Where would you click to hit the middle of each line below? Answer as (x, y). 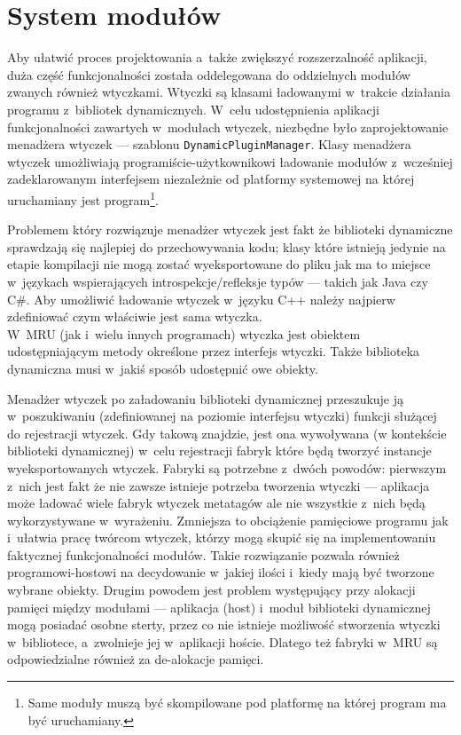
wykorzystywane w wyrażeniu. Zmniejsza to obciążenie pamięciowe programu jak (228, 520)
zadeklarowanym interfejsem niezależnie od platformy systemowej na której (211, 179)
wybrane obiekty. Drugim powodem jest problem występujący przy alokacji (211, 590)
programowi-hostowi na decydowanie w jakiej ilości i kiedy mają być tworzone (221, 572)
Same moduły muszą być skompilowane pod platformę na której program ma (237, 703)
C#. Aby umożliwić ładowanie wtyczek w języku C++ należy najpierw (201, 299)
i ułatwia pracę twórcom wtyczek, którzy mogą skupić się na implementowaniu (222, 537)
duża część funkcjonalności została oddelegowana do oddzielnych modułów (209, 74)
